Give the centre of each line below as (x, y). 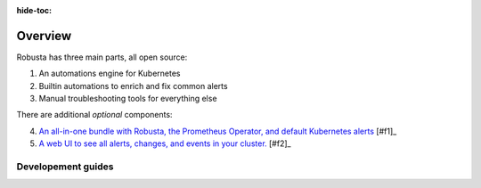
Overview (44, 36)
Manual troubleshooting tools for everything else (128, 99)
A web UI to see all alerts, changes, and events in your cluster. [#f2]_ (165, 143)
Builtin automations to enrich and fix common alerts (133, 86)
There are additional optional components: (94, 115)
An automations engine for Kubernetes (110, 74)
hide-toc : (34, 10)
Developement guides (65, 167)
